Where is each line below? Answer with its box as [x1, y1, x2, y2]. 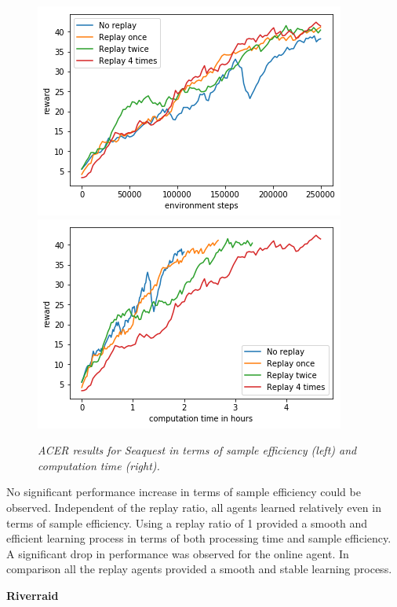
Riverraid [6, 587, 59, 603]
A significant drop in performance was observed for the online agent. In [6, 545, 349, 561]
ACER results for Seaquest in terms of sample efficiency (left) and [38, 442, 357, 458]
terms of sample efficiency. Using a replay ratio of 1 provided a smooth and [6, 514, 368, 531]
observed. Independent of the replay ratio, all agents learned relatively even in [6, 498, 381, 515]
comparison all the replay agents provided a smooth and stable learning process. [6, 561, 392, 577]
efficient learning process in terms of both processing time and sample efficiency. [6, 530, 392, 546]
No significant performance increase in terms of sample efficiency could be [6, 484, 361, 500]
